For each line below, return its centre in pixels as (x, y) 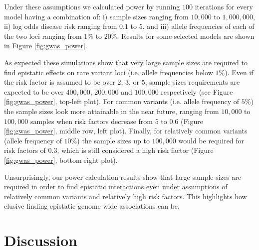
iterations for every (224, 6)
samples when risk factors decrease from (92, 121)
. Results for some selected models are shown (186, 36)
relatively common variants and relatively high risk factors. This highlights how (126, 196)
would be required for (211, 140)
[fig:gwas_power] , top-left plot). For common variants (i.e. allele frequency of (122, 101)
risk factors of (25, 150)
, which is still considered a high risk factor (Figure (135, 150)
